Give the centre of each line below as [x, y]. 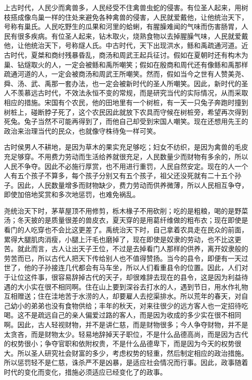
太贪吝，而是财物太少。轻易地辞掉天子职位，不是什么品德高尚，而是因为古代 [126, 334]
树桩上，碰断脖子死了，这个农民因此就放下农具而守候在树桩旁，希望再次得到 [126, 112]
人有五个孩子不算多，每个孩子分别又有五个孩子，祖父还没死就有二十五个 [119, 175]
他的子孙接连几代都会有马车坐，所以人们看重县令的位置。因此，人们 [133, 267]
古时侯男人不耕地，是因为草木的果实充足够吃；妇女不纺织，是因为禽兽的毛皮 [126, 147]
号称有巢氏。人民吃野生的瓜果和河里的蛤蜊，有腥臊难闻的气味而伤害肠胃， [123, 26]
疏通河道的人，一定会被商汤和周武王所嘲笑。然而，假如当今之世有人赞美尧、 [126, 74]
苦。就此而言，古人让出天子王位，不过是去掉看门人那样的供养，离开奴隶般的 [126, 249]
